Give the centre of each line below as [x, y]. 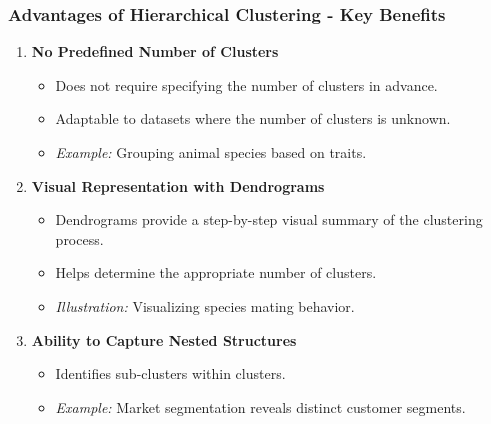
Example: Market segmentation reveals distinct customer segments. [260, 406]
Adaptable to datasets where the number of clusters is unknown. [253, 118]
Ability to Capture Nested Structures [164, 339]
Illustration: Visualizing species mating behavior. [205, 305]
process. [79, 238]
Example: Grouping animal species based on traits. [211, 152]
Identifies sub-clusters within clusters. [170, 373]
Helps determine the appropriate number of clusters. [216, 272]
